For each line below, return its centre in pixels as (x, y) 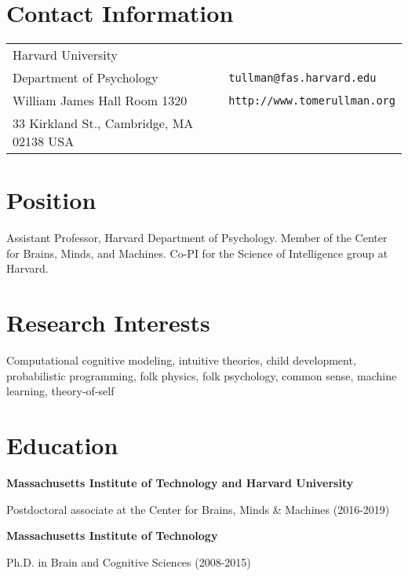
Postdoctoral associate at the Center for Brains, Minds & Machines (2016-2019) (198, 509)
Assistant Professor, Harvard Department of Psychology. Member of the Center (197, 238)
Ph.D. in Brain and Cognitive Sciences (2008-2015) (129, 561)
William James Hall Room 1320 (100, 101)
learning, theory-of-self (60, 391)
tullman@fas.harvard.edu (302, 77)
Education (62, 445)
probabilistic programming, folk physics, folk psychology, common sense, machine (202, 375)
